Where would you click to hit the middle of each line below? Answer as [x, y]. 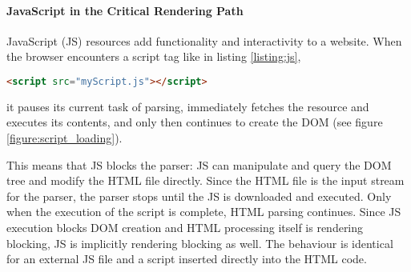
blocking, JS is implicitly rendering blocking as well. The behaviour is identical [200, 243]
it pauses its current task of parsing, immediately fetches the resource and [188, 106]
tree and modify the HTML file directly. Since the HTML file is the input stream [205, 180]
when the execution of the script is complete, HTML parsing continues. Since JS [204, 212]
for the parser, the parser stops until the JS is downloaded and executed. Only [199, 196]
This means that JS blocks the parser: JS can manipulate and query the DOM [199, 164]
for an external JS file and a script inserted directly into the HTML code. [187, 259]
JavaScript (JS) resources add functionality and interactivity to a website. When [204, 40]
